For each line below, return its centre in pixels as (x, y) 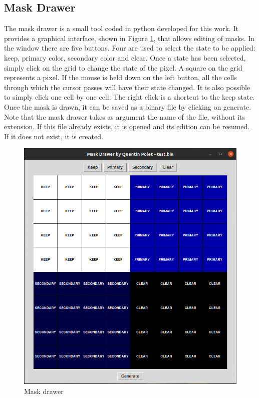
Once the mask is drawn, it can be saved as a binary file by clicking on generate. (128, 106)
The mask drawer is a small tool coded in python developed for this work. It (121, 28)
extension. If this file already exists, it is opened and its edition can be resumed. (127, 126)
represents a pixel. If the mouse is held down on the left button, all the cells (120, 77)
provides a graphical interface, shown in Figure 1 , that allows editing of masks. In (129, 38)
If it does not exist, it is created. (54, 136)
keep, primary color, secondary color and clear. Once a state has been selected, (125, 57)
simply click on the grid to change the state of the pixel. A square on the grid (123, 67)
